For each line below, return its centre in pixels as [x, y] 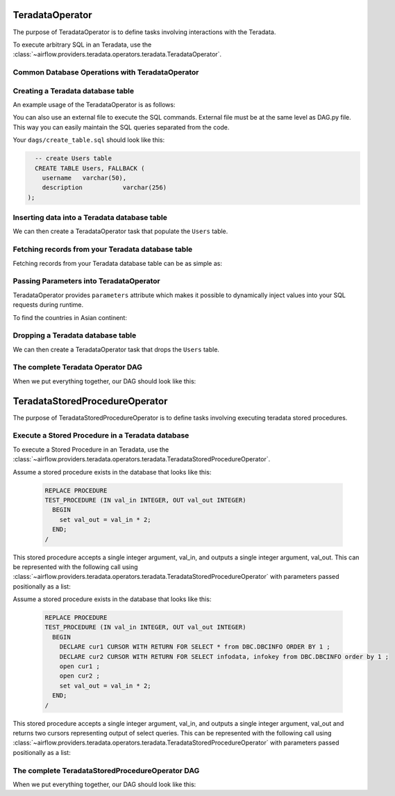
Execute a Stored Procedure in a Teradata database [101, 436]
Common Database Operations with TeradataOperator [106, 72]
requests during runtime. [48, 305]
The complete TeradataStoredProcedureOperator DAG [106, 770]
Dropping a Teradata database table [75, 335]
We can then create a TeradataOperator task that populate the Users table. [120, 231]
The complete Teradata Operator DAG [77, 367]
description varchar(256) [104, 188]
